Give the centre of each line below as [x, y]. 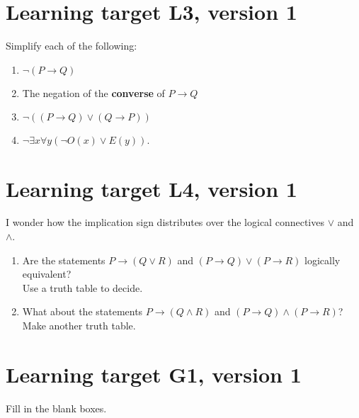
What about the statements [82, 311]
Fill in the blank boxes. [56, 408]
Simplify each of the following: [72, 46]
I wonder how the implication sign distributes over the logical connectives [165, 222]
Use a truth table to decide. [82, 287]
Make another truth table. [79, 325]
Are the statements [64, 260]
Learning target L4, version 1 [152, 188]
